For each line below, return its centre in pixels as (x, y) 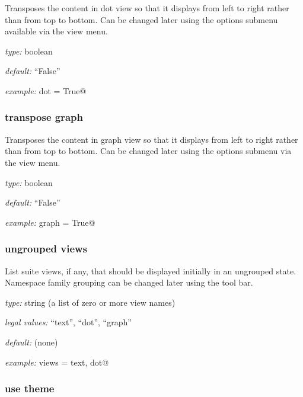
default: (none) (31, 342)
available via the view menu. (56, 31)
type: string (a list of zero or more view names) (90, 302)
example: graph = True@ (50, 222)
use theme (30, 388)
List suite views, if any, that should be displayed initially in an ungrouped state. (151, 270)
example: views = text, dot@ (57, 362)
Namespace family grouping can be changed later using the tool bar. (129, 282)
